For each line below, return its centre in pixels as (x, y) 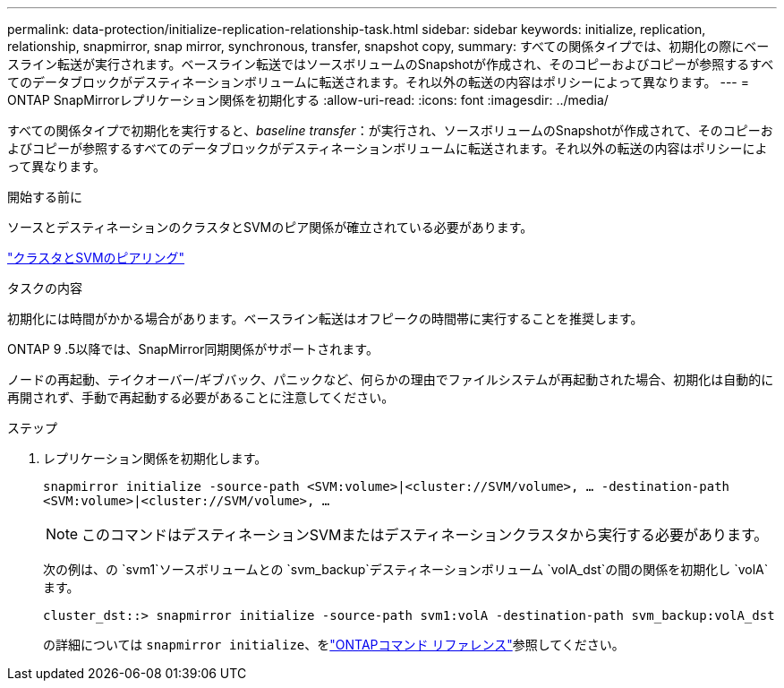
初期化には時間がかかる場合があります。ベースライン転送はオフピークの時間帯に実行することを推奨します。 (325, 318)
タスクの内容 (45, 288)
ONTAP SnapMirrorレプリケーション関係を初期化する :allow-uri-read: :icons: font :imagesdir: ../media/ (308, 100)
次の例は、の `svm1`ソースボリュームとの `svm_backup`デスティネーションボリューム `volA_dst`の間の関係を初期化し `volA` (406, 569)
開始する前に (45, 197)
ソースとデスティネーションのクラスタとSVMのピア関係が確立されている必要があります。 (270, 227)
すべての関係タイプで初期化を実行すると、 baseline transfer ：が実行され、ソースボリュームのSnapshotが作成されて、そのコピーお (390, 130)
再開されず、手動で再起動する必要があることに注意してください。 (201, 397)
